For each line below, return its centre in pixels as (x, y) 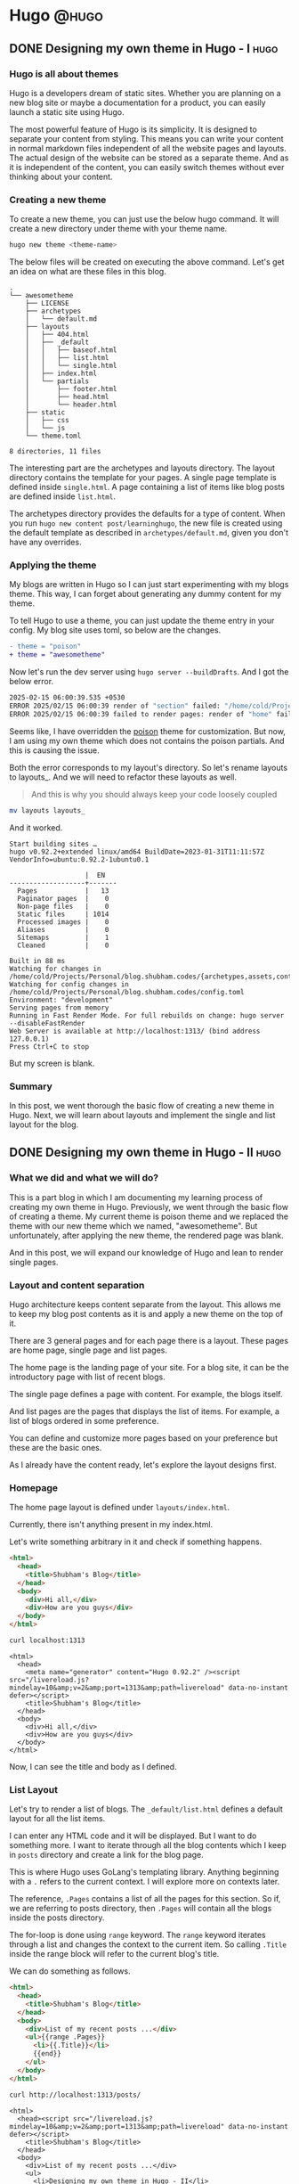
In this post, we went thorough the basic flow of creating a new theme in (141, 1105)
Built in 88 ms (37, 961)
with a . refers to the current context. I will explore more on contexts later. (145, 1882)
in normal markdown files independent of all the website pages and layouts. (148, 148)
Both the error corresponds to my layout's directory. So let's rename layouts (148, 767)
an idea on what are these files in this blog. (88, 272)
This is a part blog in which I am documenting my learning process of (136, 1197)
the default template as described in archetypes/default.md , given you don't (149, 533)
